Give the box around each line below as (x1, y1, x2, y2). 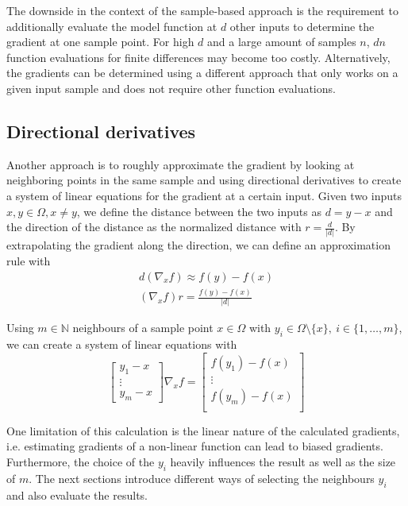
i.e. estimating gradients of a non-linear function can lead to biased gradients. (6, 438, 383, 454)
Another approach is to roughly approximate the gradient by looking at (6, 156, 355, 172)
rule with (6, 253, 51, 269)
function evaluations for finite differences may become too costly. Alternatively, (6, 48, 391, 65)
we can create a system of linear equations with (6, 336, 237, 353)
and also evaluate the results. (6, 486, 148, 503)
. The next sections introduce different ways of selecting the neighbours (29, 469, 375, 486)
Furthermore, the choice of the (6, 454, 155, 470)
